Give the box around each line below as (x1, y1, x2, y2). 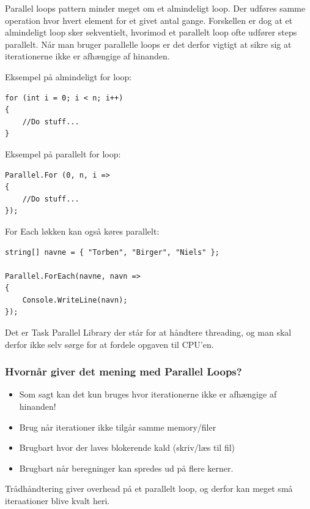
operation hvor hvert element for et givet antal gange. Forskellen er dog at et (5, 13, 293, 26)
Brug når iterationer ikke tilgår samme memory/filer (19, 420, 216, 433)
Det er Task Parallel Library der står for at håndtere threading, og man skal (5, 326, 292, 339)
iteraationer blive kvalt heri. (5, 494, 110, 507)
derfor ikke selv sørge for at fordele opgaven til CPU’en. (5, 337, 214, 350)
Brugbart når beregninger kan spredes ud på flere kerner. (19, 461, 234, 474)
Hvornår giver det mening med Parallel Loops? (5, 364, 242, 379)
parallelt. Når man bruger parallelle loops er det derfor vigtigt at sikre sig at (5, 37, 292, 50)
